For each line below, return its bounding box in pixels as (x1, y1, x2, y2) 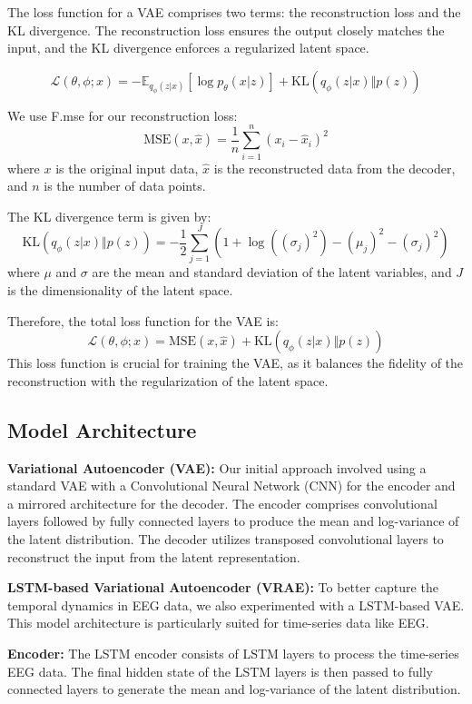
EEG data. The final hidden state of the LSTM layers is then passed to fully (7, 661, 433, 680)
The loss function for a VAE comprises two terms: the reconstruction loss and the (7, 3, 461, 21)
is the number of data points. (44, 176, 206, 195)
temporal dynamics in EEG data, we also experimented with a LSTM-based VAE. (7, 595, 465, 614)
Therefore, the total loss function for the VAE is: (7, 311, 279, 330)
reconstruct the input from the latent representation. (7, 547, 300, 566)
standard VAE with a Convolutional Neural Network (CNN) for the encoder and (7, 476, 456, 495)
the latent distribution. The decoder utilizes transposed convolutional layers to (7, 530, 444, 549)
